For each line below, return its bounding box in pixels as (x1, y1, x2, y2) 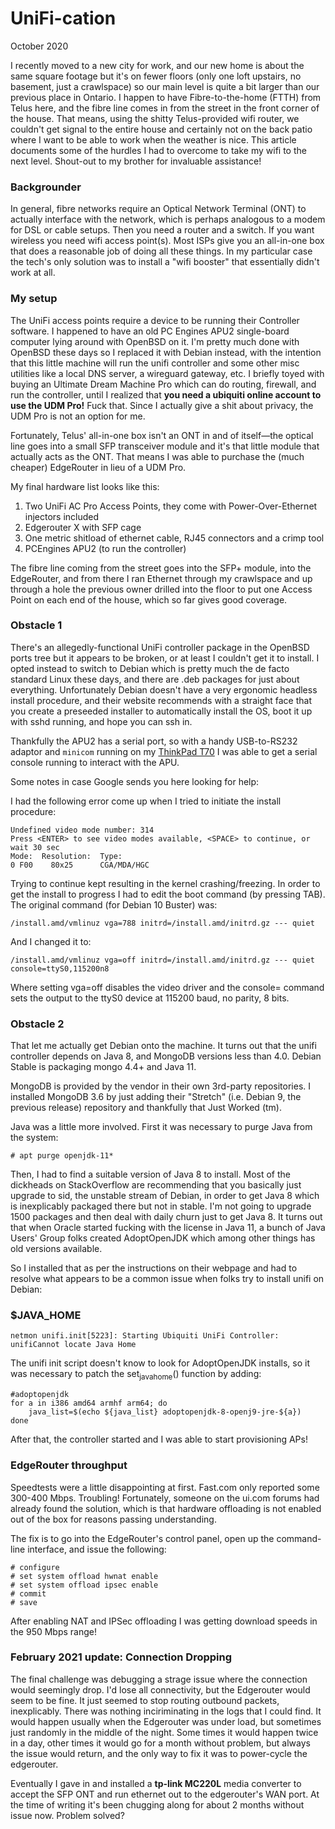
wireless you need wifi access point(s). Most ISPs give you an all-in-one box (10, 235, 325, 247)
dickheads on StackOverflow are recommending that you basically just (10, 1179, 302, 1191)
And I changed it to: (10, 935, 92, 947)
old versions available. (10, 1243, 103, 1255)
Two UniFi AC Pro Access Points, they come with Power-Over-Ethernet (24, 500, 318, 512)
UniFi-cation (10, 7, 117, 30)
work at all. (10, 267, 56, 279)
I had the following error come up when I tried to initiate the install (10, 795, 282, 807)
